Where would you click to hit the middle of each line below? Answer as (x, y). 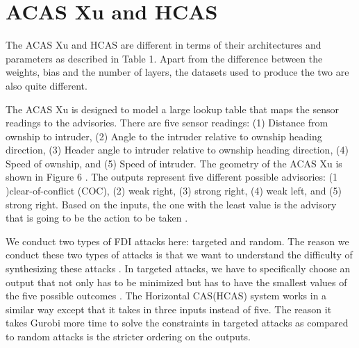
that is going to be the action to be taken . (97, 218)
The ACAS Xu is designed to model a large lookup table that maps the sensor (172, 109)
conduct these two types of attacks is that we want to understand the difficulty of (179, 255)
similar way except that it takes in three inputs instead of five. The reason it (169, 309)
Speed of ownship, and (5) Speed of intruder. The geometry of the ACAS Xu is (174, 163)
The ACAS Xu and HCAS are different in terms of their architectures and (164, 45)
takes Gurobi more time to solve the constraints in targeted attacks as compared (177, 323)
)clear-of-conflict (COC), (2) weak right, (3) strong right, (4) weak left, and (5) (174, 191)
